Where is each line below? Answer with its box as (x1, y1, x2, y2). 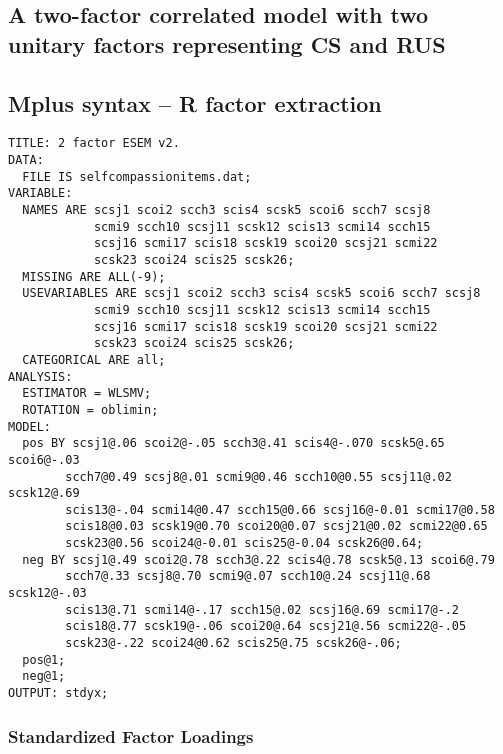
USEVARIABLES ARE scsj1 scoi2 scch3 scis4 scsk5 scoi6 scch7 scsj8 (22, 286, 481, 301)
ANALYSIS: (8, 369, 73, 384)
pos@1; (22, 652, 66, 667)
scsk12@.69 (8, 486, 80, 501)
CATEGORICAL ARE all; (22, 352, 166, 367)
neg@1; (22, 669, 66, 684)
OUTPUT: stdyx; (8, 686, 109, 701)
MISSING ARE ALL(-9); (22, 269, 166, 284)
